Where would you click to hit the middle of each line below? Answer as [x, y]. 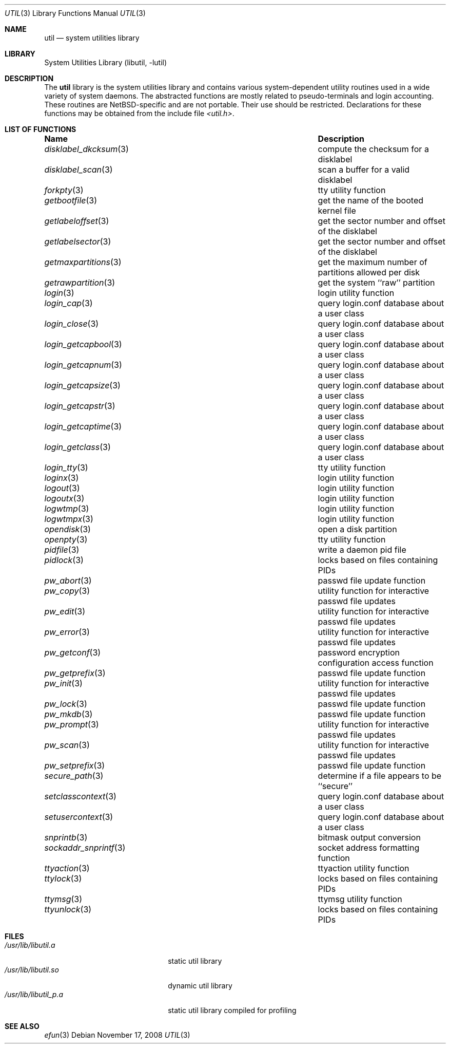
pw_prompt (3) [72, 724]
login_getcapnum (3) [83, 365]
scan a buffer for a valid [364, 170]
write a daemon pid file [362, 550]
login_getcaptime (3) [83, 426]
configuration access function [376, 663]
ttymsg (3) [63, 899]
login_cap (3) [69, 303]
